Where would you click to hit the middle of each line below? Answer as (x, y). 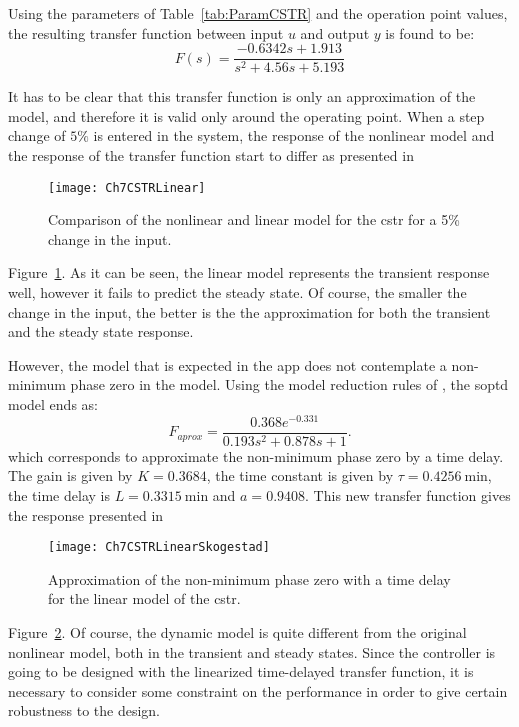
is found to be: (430, 32)
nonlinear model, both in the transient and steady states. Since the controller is (252, 651)
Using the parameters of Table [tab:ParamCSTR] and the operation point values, (258, 13)
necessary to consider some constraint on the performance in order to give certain (258, 690)
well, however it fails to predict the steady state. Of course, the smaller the (237, 292)
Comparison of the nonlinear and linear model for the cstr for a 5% (254, 219)
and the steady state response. (101, 331)
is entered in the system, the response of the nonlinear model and (294, 135)
